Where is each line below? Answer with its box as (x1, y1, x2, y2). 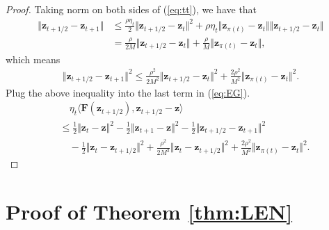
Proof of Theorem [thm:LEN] (6, 197, 293, 226)
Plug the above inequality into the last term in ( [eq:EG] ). (6, 85, 250, 99)
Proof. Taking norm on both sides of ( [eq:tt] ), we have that (6, 2, 257, 16)
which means (6, 51, 61, 66)
